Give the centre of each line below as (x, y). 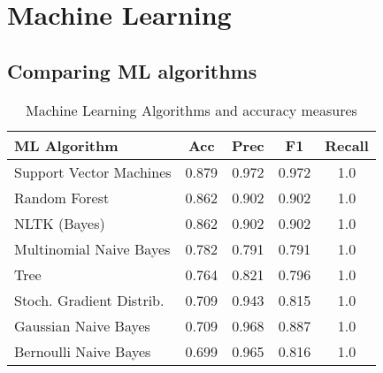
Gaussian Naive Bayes (82, 325)
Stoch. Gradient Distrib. (89, 300)
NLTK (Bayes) (60, 223)
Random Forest (62, 197)
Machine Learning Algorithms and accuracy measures (191, 110)
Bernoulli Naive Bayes (83, 351)
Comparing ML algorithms (132, 70)
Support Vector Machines (93, 171)
